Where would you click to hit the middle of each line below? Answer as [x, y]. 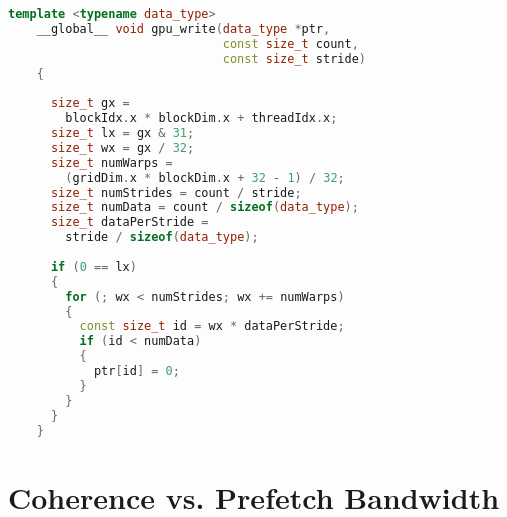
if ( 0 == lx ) [93, 266]
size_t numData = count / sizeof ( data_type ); [204, 207]
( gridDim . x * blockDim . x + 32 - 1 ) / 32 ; [205, 177]
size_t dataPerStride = [129, 222]
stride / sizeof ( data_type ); [162, 237]
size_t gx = [90, 103]
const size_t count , [290, 43]
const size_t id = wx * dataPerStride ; [212, 326]
